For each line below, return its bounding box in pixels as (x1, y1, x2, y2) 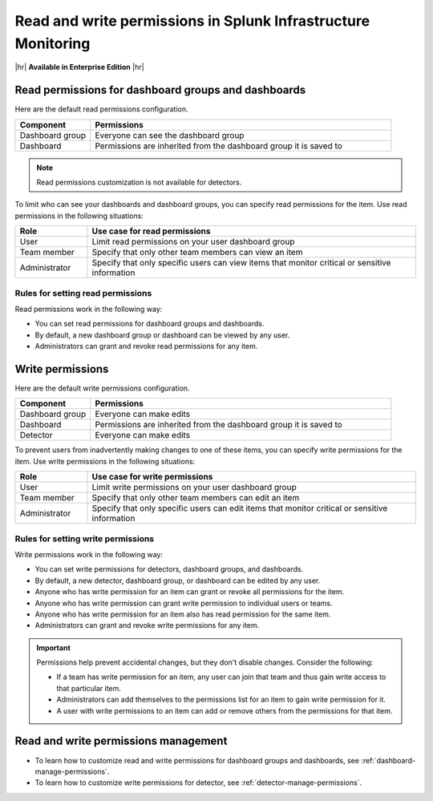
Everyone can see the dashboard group (95, 129, 245, 140)
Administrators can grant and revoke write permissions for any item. (34, 621, 260, 630)
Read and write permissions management (14, 734, 228, 748)
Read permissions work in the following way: (14, 304, 163, 314)
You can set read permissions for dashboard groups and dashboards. (34, 319, 265, 329)
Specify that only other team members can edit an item (91, 492, 300, 504)
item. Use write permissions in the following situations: (14, 456, 196, 466)
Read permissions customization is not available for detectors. (36, 177, 242, 188)
